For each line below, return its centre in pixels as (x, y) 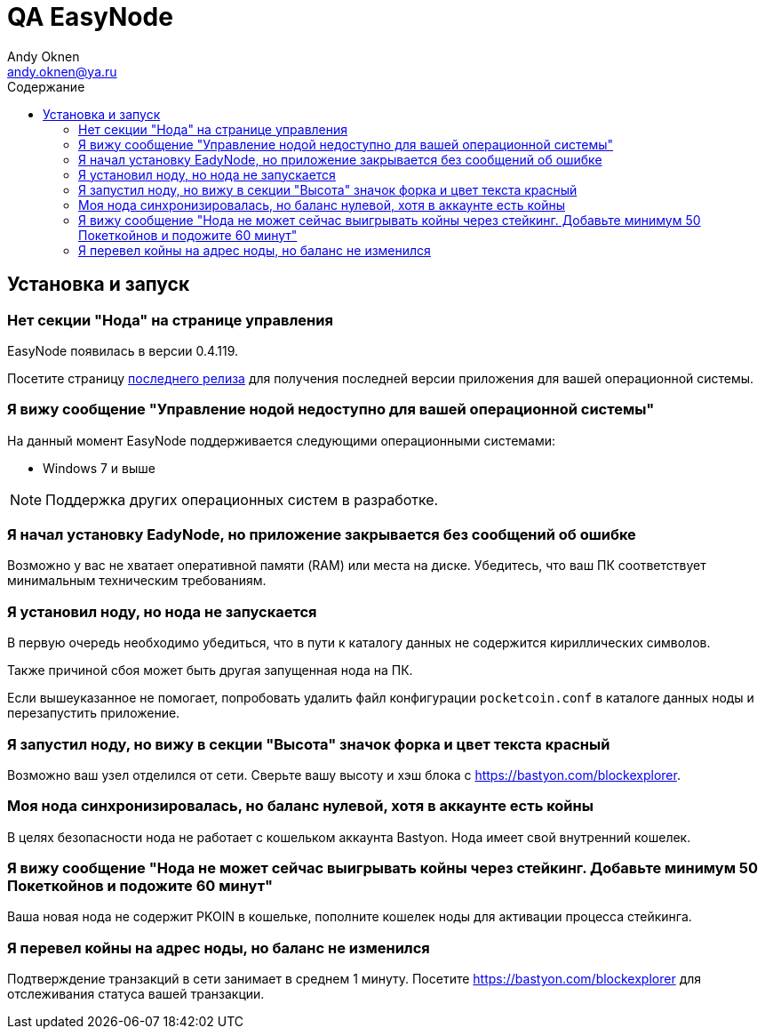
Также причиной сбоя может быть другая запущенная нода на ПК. (210, 671)
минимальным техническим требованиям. (137, 581)
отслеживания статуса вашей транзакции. (136, 994)
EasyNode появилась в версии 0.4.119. (123, 350)
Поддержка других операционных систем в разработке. (242, 499)
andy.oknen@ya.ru (62, 71)
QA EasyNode (90, 17)
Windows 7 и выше (99, 468)
